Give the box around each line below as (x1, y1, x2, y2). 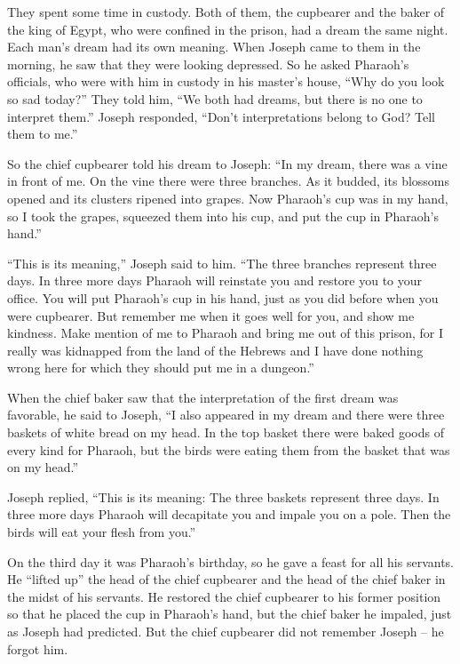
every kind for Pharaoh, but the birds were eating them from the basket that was (7, 440, 450, 459)
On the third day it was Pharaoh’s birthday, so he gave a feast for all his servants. (7, 552, 454, 571)
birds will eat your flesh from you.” (7, 523, 196, 541)
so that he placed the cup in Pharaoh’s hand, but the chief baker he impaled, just (7, 604, 452, 623)
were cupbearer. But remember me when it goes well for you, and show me (7, 306, 415, 324)
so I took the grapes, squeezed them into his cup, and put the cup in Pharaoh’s (7, 206, 439, 225)
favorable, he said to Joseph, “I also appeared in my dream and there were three (7, 405, 445, 424)
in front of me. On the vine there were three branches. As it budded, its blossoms (7, 172, 450, 190)
